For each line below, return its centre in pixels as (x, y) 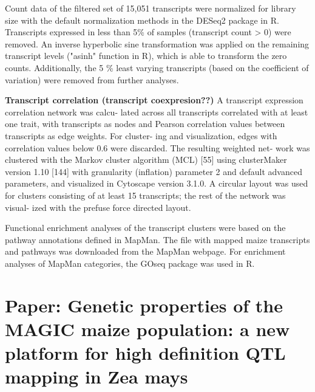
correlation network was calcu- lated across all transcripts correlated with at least (157, 112)
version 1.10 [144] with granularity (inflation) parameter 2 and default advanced (154, 171)
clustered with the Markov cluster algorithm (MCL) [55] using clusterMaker (146, 160)
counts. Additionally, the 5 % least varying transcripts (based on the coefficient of (157, 67)
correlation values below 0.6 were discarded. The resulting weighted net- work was (157, 147)
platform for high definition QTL (145, 353)
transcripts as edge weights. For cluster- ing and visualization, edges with (141, 135)
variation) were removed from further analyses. (92, 79)
